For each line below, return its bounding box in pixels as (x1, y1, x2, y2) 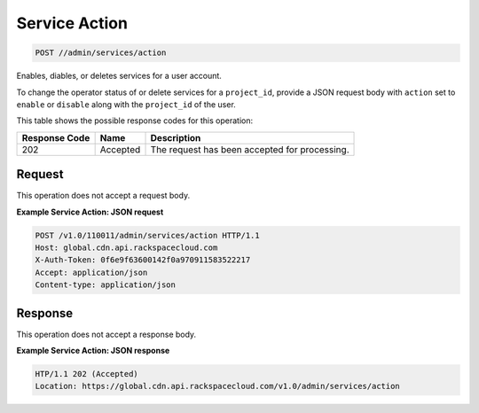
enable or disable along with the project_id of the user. (16, 98, 237, 110)
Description (150, 131, 201, 144)
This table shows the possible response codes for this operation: (16, 115, 254, 126)
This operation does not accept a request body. (16, 191, 191, 201)
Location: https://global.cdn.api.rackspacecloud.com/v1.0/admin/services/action (35, 381, 401, 392)
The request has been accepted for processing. (150, 143, 349, 155)
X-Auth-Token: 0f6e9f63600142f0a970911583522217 (35, 255, 251, 265)
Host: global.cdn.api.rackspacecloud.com (35, 242, 218, 253)
